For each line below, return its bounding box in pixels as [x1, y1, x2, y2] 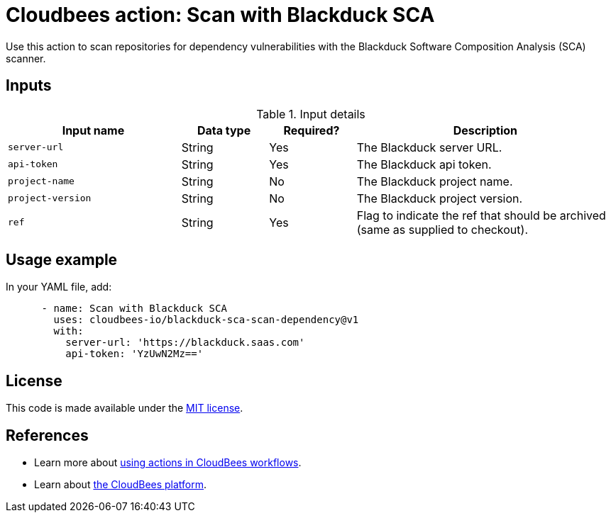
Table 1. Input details [256, 106, 365, 121]
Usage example [6, 251, 118, 269]
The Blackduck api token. [356, 157, 492, 171]
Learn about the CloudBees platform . [34, 478, 207, 491]
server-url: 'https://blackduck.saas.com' [65, 337, 305, 349]
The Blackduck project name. [356, 174, 513, 188]
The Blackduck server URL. [356, 140, 502, 154]
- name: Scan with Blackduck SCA [41, 303, 227, 315]
